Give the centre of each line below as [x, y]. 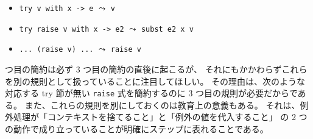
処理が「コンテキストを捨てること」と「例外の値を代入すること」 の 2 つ [160, 117]
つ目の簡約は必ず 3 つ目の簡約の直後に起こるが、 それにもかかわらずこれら [156, 69]
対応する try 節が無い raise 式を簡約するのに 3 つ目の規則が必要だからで [151, 93]
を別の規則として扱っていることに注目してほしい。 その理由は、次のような [155, 81]
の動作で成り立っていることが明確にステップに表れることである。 [137, 129]
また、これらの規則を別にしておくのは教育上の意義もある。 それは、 [162, 105]
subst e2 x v [167, 29]
